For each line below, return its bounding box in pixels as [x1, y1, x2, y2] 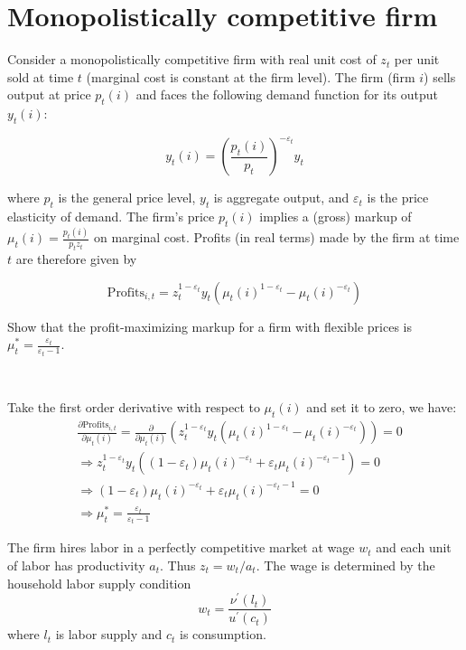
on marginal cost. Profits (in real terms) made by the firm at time [93, 228, 460, 247]
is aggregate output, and [213, 188, 349, 207]
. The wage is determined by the [256, 555, 435, 574]
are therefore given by [15, 250, 137, 268]
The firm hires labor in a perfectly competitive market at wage [7, 538, 355, 557]
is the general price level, [58, 188, 196, 207]
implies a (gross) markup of [259, 207, 412, 226]
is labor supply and [55, 625, 163, 644]
